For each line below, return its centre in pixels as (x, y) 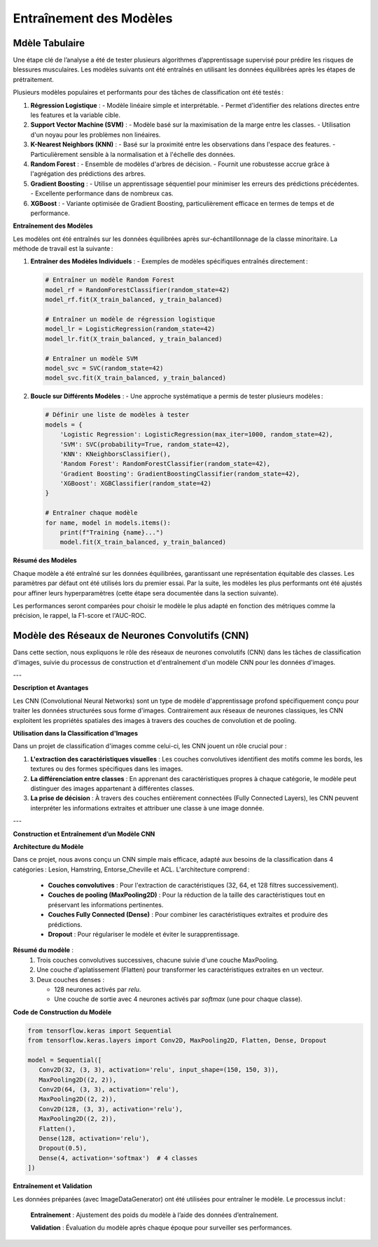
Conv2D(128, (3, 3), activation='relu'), (111, 1109)
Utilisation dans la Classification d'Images (76, 733)
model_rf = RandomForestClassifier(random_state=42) (138, 290)
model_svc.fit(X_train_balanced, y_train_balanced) (136, 378)
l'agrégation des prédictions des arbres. (88, 174)
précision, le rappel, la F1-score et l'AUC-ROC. (79, 616)
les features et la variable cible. (75, 115)
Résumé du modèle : (43, 950)
